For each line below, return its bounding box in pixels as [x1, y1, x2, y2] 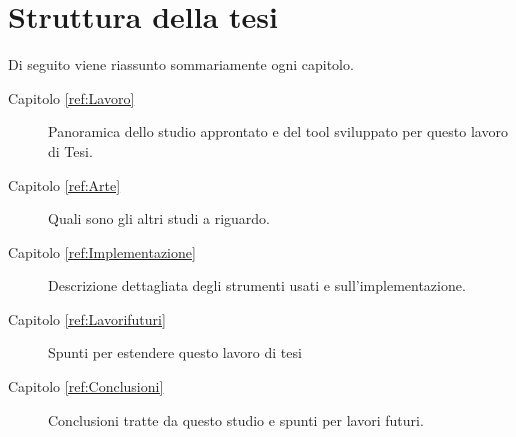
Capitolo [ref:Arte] [8, 174, 121, 195]
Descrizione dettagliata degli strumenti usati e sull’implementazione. [48, 275, 466, 296]
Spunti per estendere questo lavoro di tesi [48, 342, 302, 363]
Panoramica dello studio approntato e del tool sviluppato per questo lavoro [48, 121, 508, 142]
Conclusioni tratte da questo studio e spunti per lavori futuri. [48, 409, 424, 430]
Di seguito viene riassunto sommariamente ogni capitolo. [8, 54, 354, 75]
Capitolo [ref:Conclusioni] [8, 376, 164, 397]
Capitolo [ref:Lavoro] [8, 87, 135, 108]
